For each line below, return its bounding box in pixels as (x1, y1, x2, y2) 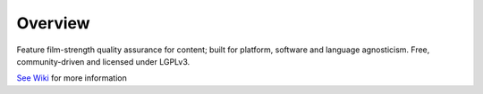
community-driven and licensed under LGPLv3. (16, 56, 191, 67)
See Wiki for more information (16, 73, 127, 83)
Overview (16, 13, 90, 33)
